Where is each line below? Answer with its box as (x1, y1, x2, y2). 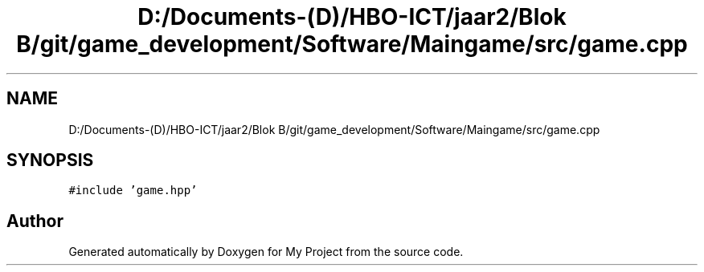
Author (6, 210, 63, 231)
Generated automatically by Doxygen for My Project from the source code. (68, 245, 464, 259)
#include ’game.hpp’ (68, 184, 198, 197)
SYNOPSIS (6, 150, 94, 171)
